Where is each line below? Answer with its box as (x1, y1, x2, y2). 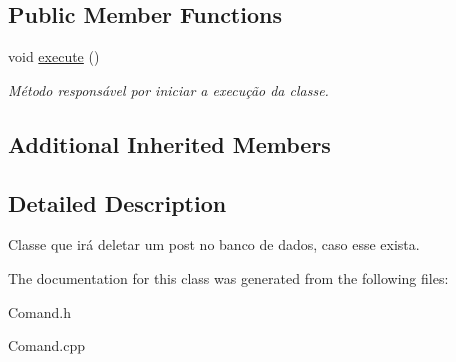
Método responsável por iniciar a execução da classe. (8, 79, 329, 100)
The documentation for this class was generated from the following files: (8, 267, 449, 288)
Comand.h (8, 301, 72, 322)
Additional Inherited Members (8, 128, 331, 159)
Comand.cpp (8, 335, 86, 356)
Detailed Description (8, 187, 227, 218)
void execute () (8, 46, 100, 67)
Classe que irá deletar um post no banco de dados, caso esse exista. (8, 234, 420, 255)
